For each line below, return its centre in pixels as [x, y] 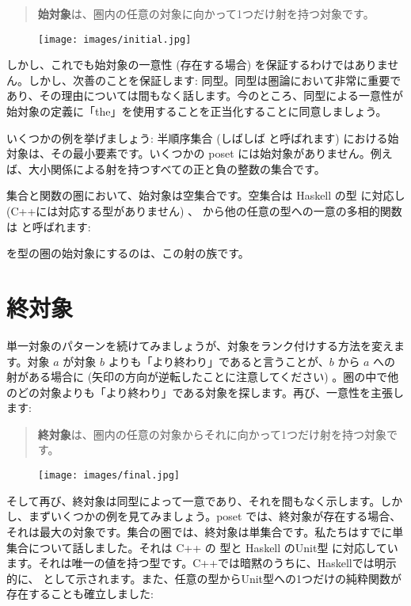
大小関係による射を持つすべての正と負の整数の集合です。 [177, 168]
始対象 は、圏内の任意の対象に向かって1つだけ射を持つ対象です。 [206, 13]
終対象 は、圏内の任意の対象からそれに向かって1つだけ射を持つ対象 [212, 434]
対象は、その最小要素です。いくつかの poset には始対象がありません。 [188, 153]
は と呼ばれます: [49, 226]
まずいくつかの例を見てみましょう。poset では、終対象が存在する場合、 [215, 516]
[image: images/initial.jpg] [115, 39]
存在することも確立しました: [80, 594]
